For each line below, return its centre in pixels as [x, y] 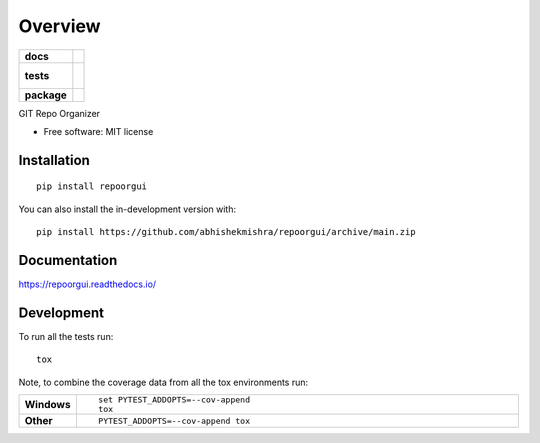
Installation [54, 160]
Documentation [68, 260]
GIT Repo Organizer [59, 113]
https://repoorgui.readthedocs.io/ [87, 284]
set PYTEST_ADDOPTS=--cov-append [174, 400]
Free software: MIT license [98, 131]
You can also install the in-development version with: [127, 209]
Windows [47, 405]
